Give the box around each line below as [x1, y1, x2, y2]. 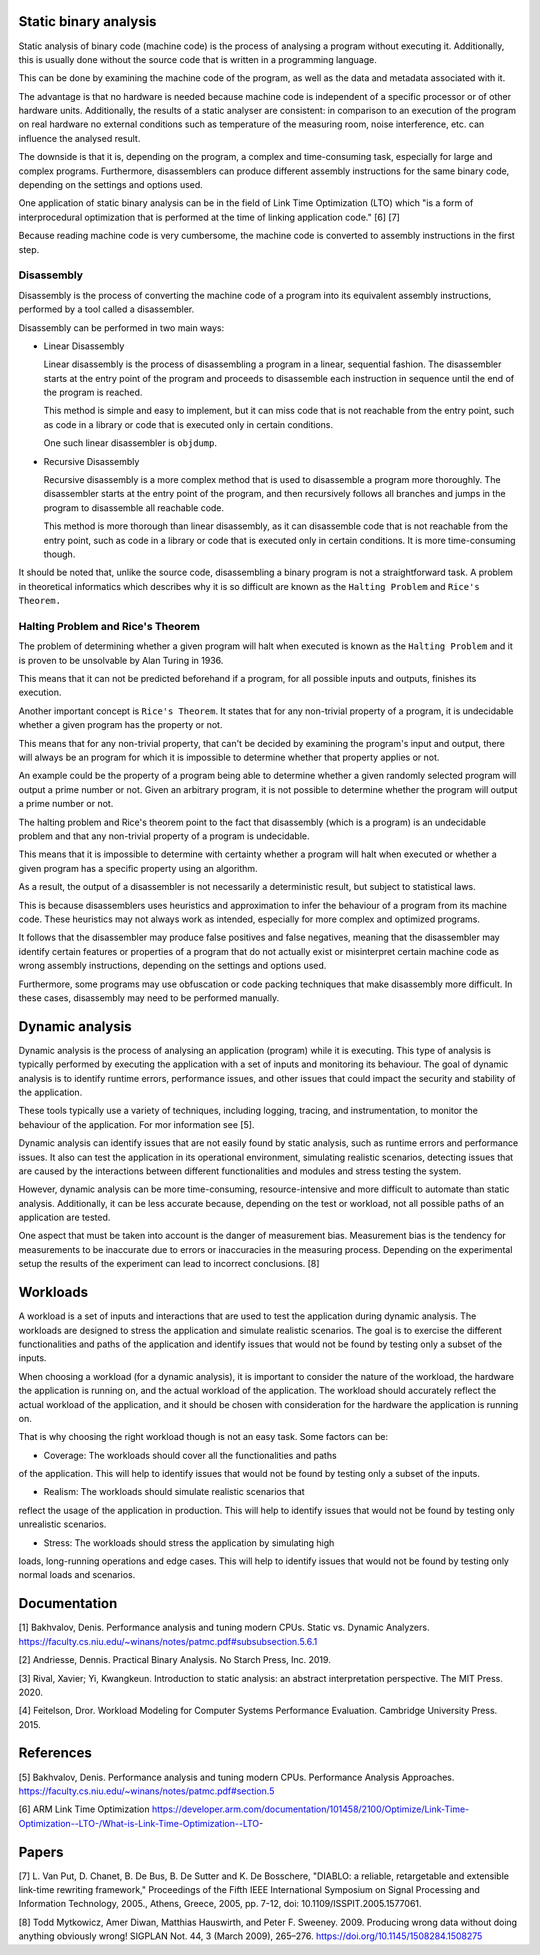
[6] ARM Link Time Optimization [18, 1803, 150, 1815]
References [18, 1745, 92, 1762]
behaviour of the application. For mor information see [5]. [18, 1118, 255, 1130]
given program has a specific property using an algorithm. [18, 862, 259, 874]
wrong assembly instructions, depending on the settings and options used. [18, 960, 327, 972]
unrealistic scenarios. [18, 1518, 107, 1530]
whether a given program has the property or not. [18, 719, 223, 731]
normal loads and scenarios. [18, 1569, 136, 1581]
